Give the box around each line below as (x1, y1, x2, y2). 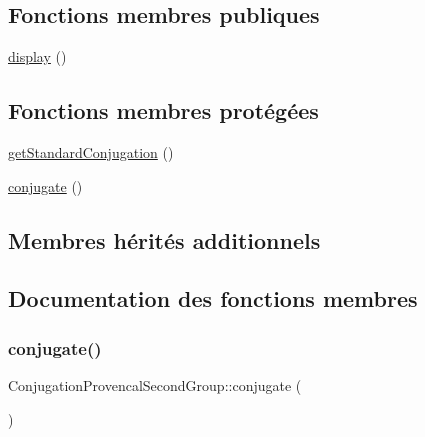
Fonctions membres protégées (8, 95, 319, 126)
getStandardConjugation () (8, 142, 174, 162)
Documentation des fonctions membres (8, 283, 418, 314)
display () (8, 46, 67, 67)
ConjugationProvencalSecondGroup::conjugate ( (8, 374, 302, 395)
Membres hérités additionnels (8, 224, 321, 255)
